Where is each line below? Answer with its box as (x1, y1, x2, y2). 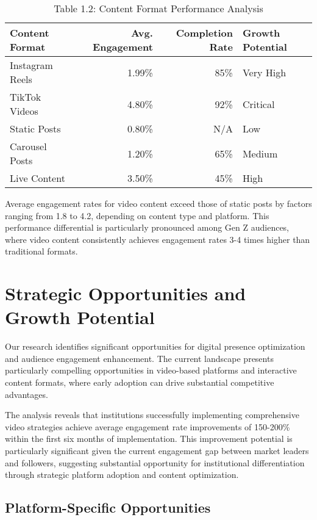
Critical (242, 96, 275, 111)
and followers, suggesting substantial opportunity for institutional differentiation (5, 456, 305, 469)
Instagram (10, 58, 53, 72)
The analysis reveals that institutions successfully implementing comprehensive (5, 408, 299, 421)
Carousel (10, 139, 47, 153)
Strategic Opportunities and (5, 281, 246, 306)
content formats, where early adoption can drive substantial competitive (5, 376, 274, 389)
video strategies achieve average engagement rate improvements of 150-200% (5, 420, 290, 433)
